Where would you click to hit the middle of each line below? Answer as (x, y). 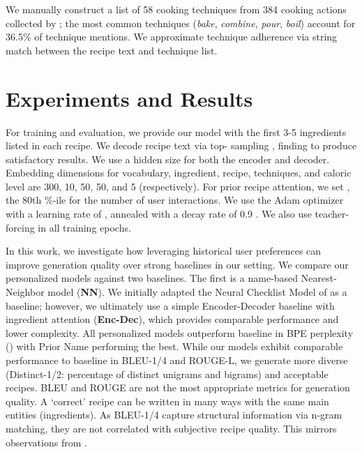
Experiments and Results (129, 98)
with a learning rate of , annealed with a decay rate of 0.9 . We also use (159, 214)
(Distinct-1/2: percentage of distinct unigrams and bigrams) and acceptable (167, 374)
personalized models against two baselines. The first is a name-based (152, 278)
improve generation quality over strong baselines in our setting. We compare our (177, 264)
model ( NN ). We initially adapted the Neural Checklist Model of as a (197, 292)
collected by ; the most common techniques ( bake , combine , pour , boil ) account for (181, 23)
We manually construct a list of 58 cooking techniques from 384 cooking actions (176, 9)
